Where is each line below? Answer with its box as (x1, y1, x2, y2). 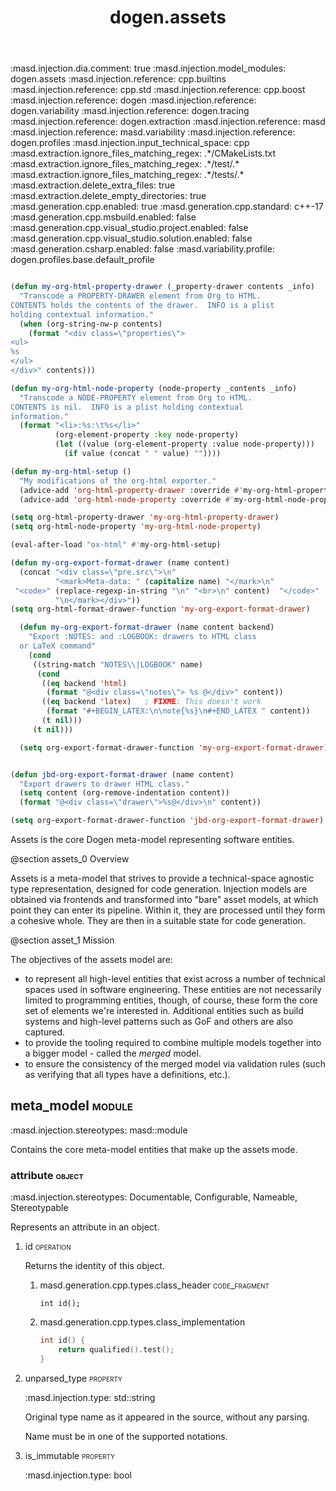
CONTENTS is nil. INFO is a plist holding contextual (10, 402, 244, 412)
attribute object (10, 1168, 84, 1182)
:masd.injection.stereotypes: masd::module (10, 1124, 188, 1136)
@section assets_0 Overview (10, 853, 130, 865)
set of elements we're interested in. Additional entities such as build (24, 1005, 304, 1017)
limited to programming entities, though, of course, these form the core (24, 994, 318, 1006)
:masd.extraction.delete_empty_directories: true (10, 190, 207, 202)
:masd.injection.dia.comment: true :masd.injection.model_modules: (10, 62, 287, 75)
